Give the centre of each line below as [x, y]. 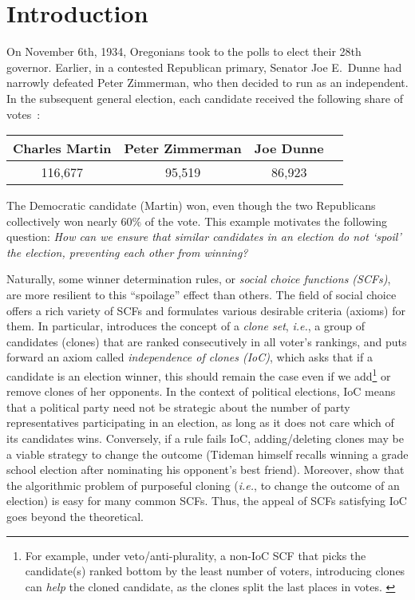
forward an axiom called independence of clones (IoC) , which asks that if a [190, 357]
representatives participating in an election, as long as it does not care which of [200, 422]
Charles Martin [62, 148]
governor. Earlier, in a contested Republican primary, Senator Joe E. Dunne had [204, 67]
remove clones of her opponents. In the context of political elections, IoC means [201, 391]
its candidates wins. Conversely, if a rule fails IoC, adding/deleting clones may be [205, 438]
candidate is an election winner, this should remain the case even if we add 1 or [199, 375]
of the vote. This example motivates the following [266, 221]
